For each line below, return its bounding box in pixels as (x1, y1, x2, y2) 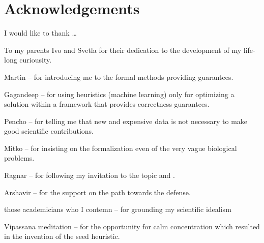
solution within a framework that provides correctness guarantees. (4, 99, 210, 109)
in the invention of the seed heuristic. (4, 231, 120, 241)
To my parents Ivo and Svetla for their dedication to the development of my (4, 44, 242, 55)
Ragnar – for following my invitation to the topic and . (4, 170, 175, 180)
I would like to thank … (4, 27, 77, 38)
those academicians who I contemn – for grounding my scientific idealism (4, 204, 231, 215)
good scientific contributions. (4, 126, 94, 136)
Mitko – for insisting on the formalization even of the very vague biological (4, 142, 237, 153)
